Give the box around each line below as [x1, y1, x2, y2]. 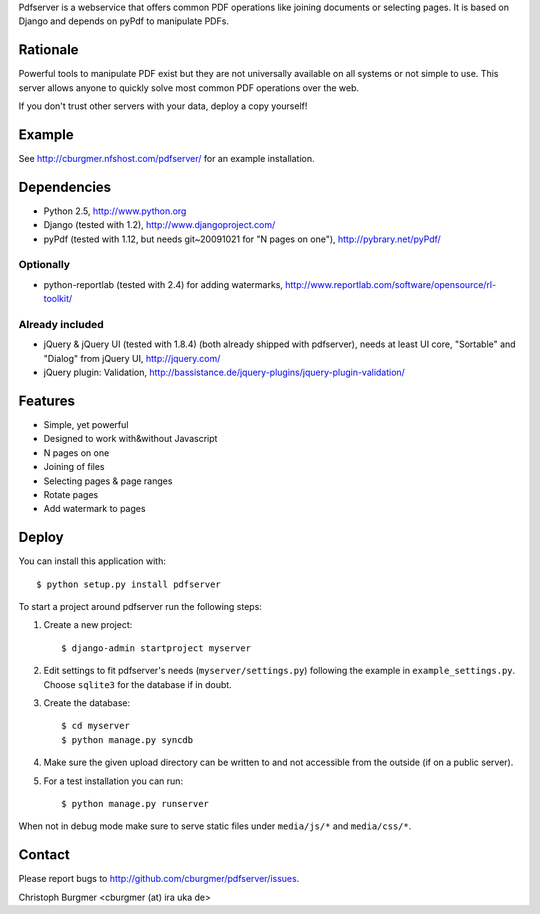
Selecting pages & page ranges [43, 475, 173, 487]
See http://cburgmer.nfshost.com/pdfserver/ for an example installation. [18, 152, 315, 164]
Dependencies [18, 178, 112, 195]
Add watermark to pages [43, 503, 146, 515]
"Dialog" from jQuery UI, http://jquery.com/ [43, 352, 221, 364]
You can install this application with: [18, 555, 167, 567]
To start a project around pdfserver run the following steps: [18, 601, 262, 613]
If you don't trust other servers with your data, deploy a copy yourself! [18, 100, 308, 112]
